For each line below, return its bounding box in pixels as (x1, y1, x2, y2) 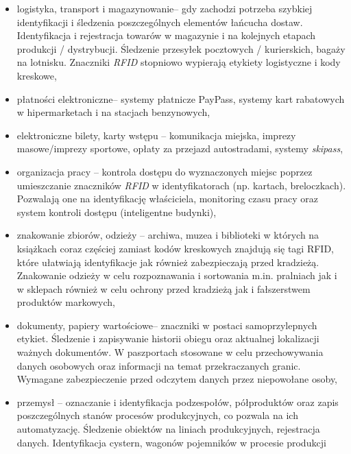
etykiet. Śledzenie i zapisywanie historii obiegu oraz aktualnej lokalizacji (16, 331, 319, 346)
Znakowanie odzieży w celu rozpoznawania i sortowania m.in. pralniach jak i (16, 268, 337, 283)
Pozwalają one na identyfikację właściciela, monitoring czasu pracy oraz (16, 191, 318, 206)
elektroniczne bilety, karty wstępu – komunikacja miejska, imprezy (16, 128, 296, 142)
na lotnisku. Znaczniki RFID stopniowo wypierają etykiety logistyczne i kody (16, 55, 341, 69)
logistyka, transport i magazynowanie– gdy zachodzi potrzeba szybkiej (16, 1, 313, 15)
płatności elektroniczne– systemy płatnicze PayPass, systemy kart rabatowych (16, 91, 345, 106)
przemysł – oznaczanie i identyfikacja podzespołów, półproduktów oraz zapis (16, 394, 339, 409)
